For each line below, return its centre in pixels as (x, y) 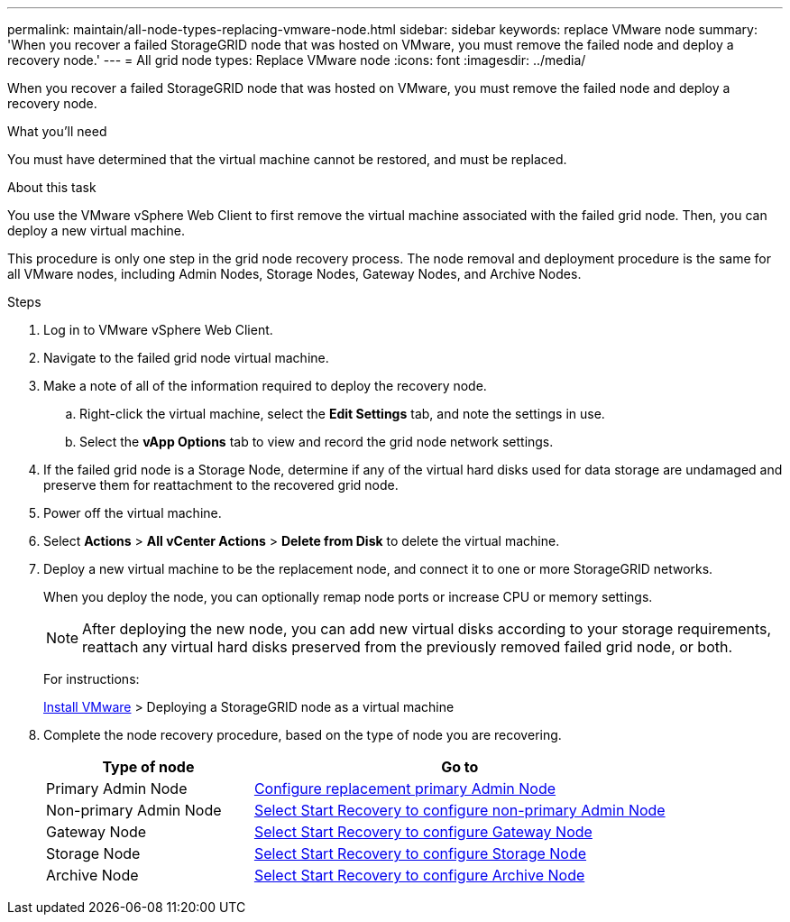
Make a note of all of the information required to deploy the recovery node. (265, 386)
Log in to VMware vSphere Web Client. (158, 330)
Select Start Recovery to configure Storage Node (420, 853)
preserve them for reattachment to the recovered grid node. (221, 485)
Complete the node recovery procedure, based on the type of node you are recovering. (303, 735)
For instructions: (92, 679)
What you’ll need (57, 131)
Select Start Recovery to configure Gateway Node (423, 832)
